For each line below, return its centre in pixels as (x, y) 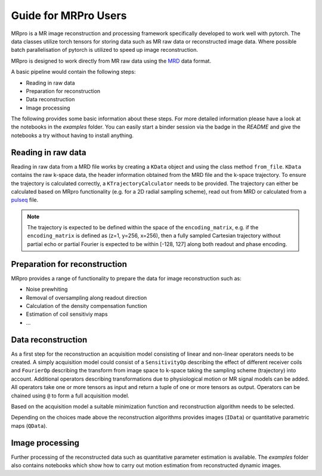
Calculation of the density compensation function (86, 306)
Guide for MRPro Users (69, 15)
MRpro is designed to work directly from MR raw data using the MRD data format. (111, 61)
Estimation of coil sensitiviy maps (67, 314)
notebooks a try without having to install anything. (72, 135)
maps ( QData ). (29, 425)
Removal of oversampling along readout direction (86, 297)
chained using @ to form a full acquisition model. (70, 396)
